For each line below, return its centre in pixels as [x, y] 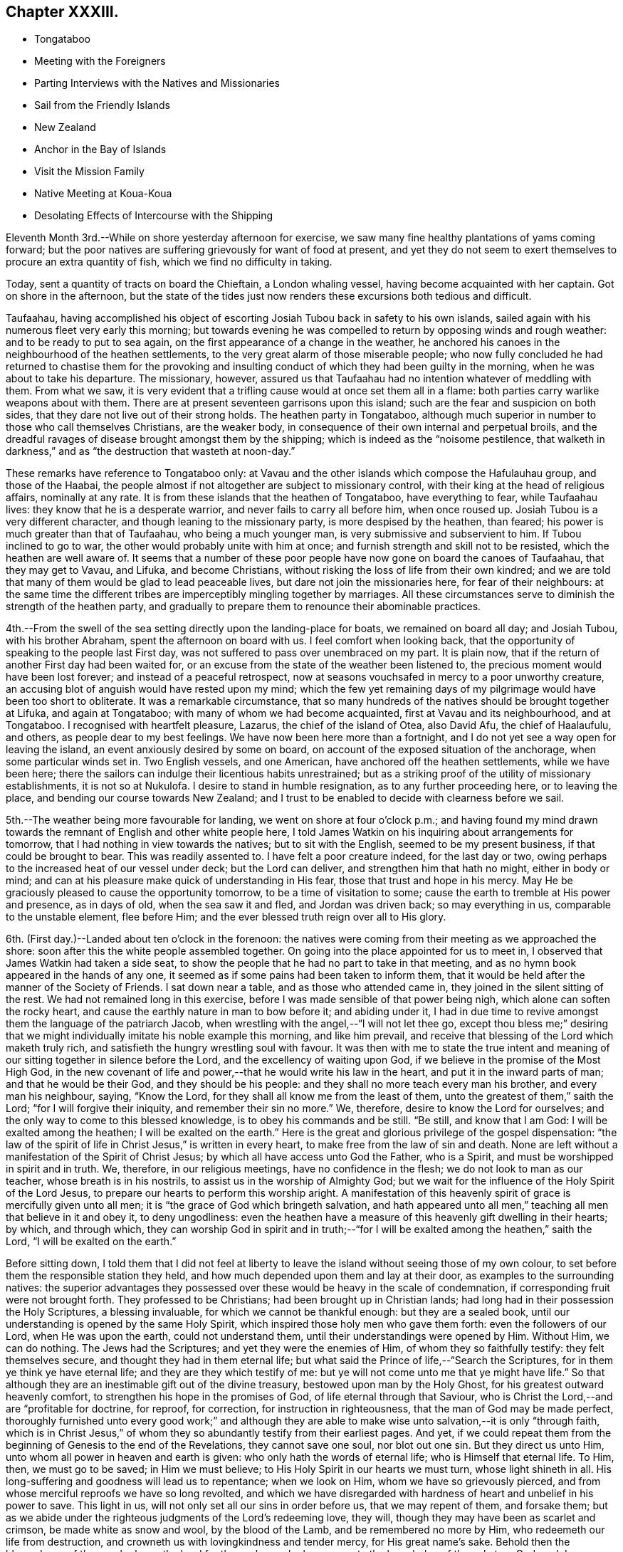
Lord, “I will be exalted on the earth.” [91, 1242]
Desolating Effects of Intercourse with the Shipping [154, 216]
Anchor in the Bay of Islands [100, 150]
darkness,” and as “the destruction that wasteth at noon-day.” [151, 451]
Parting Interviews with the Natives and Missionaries [157, 83]
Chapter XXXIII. [62, 12]
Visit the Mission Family [89, 172]
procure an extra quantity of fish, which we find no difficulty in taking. [169, 262]
